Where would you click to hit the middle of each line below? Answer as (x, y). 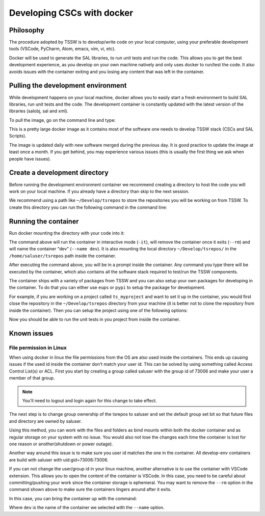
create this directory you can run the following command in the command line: (88, 207)
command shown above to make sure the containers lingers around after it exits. (90, 489)
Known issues (31, 333)
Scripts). (18, 136)
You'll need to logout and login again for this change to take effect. (90, 401)
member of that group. (32, 378)
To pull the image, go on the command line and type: (62, 120)
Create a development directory (59, 173)
